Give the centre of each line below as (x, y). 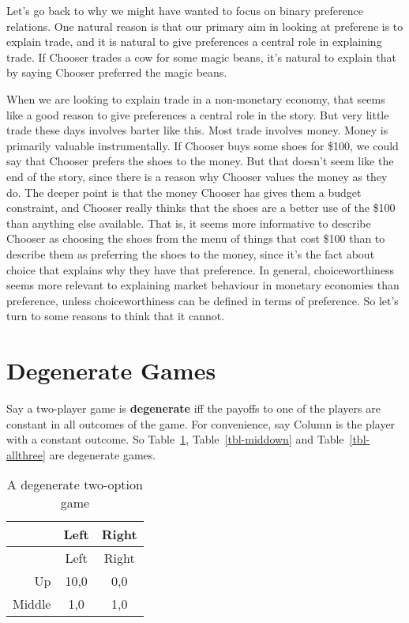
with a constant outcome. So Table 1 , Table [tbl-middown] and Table (175, 439)
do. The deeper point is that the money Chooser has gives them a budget (184, 192)
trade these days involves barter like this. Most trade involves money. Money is (197, 130)
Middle (32, 604)
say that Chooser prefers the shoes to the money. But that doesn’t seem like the (200, 161)
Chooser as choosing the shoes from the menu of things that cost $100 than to (196, 238)
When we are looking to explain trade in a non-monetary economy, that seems (196, 98)
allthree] (26, 454)
